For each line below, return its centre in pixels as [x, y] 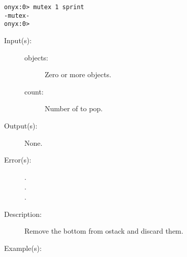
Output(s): [21, 125]
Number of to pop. [74, 108]
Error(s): [18, 160]
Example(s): [23, 248]
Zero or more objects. [78, 74]
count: [34, 91]
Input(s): [18, 40]
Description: [23, 214]
